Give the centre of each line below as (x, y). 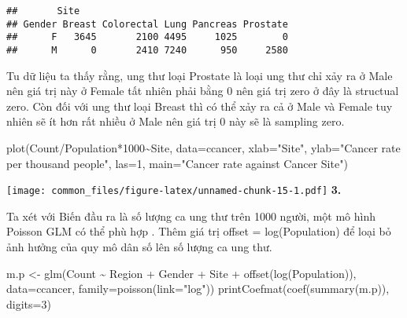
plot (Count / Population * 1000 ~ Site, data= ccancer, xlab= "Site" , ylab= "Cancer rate (203, 148)
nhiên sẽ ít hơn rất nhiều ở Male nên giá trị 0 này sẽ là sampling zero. (176, 121)
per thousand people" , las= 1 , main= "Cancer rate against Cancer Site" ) (177, 163)
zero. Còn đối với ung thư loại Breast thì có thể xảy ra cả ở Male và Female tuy (200, 106)
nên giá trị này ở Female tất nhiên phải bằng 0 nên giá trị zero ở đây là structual (203, 91)
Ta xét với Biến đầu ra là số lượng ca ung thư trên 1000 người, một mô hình (191, 216)
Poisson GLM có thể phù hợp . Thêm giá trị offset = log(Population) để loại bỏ (199, 231)
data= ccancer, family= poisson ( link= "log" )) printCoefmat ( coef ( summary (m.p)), (198, 289)
